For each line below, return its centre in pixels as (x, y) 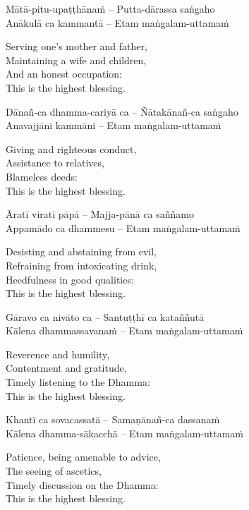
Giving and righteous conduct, (71, 148)
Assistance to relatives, (55, 163)
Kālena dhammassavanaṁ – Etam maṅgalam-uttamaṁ (124, 330)
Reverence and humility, (58, 354)
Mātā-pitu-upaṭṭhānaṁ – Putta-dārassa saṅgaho (110, 8)
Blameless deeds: (42, 176)
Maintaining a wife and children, (76, 60)
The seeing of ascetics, (54, 471)
